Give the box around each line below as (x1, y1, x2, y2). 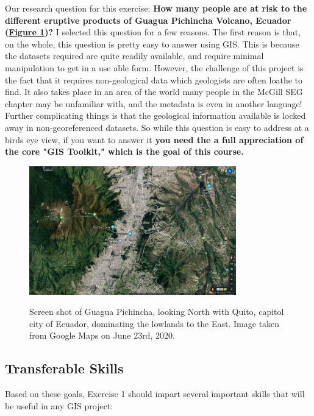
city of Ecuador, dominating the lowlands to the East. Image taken (29, 317, 280, 330)
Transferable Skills (5, 359, 124, 378)
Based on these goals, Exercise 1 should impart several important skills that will (5, 387, 305, 400)
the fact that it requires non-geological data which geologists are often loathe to (5, 73, 302, 86)
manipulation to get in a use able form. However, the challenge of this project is (5, 61, 304, 74)
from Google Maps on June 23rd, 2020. (29, 329, 175, 342)
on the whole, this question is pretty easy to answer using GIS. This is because (5, 37, 299, 50)
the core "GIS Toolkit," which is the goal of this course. (5, 145, 244, 158)
